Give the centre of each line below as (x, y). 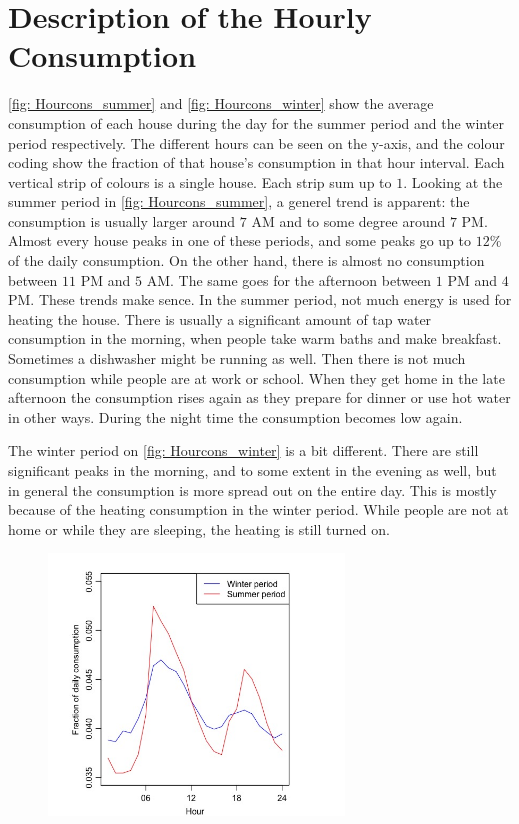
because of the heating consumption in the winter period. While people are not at (258, 509)
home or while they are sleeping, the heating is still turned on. (199, 528)
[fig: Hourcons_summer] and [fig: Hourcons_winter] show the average (221, 103)
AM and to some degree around (348, 220)
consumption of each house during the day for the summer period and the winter (256, 122)
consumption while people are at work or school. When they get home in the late (256, 377)
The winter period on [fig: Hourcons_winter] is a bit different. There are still (243, 450)
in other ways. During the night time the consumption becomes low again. (235, 416)
